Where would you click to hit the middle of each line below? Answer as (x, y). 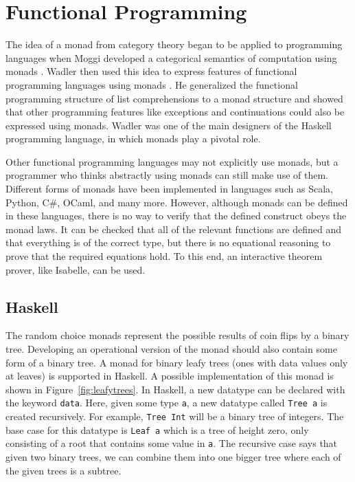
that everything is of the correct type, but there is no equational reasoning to (168, 242)
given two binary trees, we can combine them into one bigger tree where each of (173, 457)
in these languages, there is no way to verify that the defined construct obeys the (176, 216)
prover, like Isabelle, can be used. (76, 269)
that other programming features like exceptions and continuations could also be (175, 112)
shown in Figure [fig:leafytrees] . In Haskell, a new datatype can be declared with (175, 389)
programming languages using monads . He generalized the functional (152, 84)
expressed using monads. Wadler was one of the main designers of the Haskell (169, 125)
